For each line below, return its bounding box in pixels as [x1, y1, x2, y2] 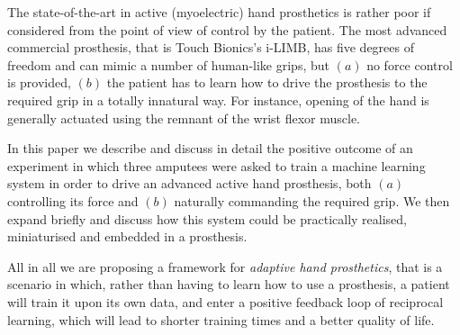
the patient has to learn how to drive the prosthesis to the [106, 73, 428, 92]
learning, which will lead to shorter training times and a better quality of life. [7, 310, 435, 329]
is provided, [7, 73, 71, 92]
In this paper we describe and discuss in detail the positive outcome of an [7, 139, 413, 158]
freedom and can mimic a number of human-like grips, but [7, 55, 329, 74]
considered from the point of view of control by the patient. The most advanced [7, 20, 447, 39]
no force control [366, 55, 453, 74]
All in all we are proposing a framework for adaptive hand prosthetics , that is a [7, 257, 443, 276]
